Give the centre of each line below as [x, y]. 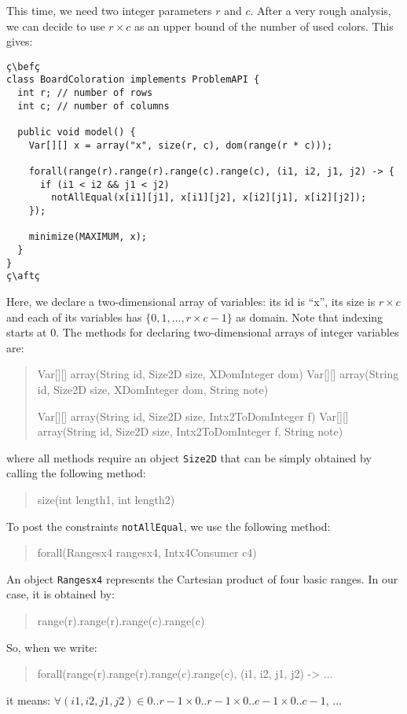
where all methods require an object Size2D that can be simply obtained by [189, 457]
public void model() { [77, 132]
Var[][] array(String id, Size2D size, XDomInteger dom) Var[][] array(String [218, 374]
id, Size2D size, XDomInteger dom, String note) [153, 389]
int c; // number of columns [93, 106]
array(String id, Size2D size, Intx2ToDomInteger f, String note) [190, 431]
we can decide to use [56, 26]
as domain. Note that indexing [310, 317]
